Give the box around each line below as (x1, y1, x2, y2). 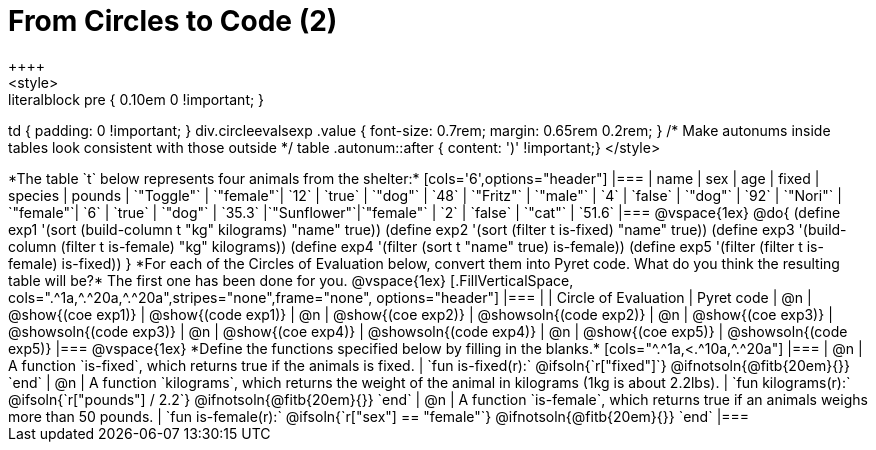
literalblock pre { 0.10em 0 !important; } (8, 90, 265, 108)
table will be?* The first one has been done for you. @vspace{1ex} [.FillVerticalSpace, (8, 271, 574, 289)
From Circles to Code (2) (8, 4, 338, 38)
